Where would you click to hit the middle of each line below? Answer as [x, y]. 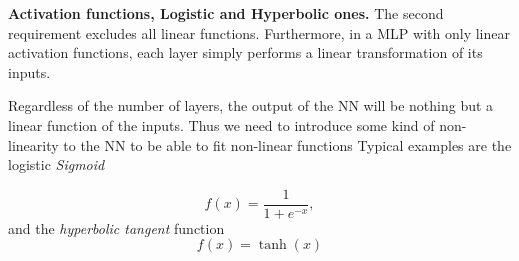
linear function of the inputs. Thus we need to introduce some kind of [221, 124]
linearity [33, 144]
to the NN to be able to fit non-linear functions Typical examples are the [287, 144]
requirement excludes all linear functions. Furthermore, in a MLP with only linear [259, 32]
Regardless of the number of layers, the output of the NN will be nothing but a [251, 105]
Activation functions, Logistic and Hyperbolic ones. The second [226, 13]
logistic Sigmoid [56, 164]
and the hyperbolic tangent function [116, 227]
